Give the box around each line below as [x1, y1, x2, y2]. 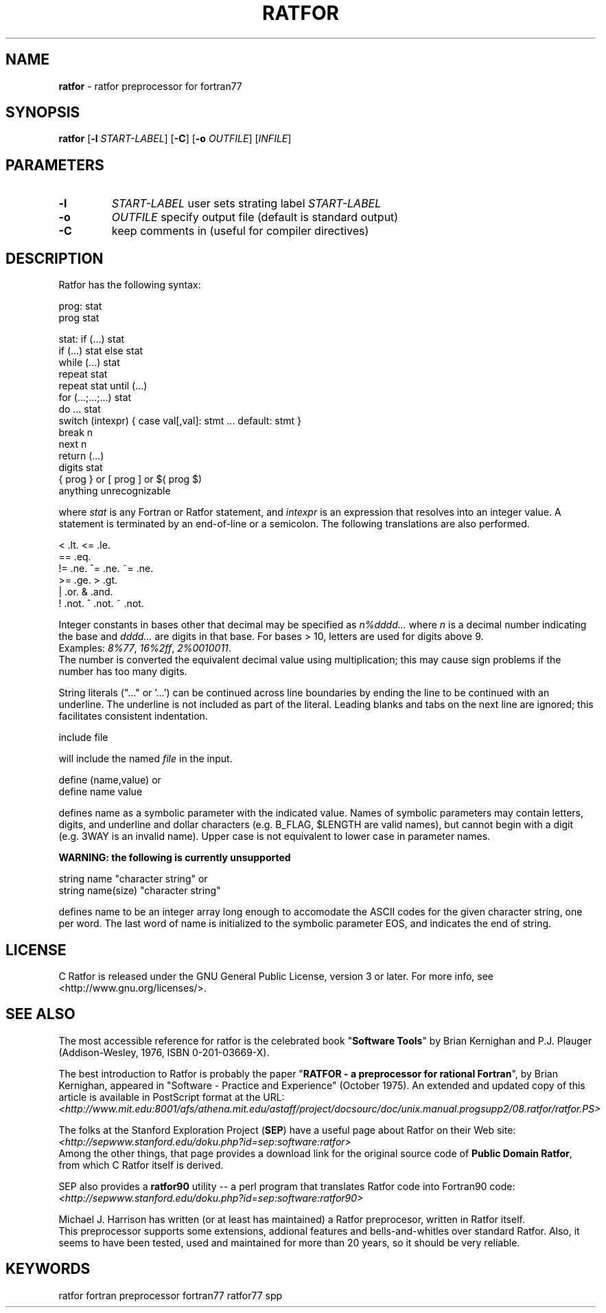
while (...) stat [58, 356, 120, 369]
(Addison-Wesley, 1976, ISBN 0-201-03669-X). [58, 1046, 270, 1058]
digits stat [58, 461, 103, 474]
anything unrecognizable [58, 485, 171, 497]
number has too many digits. [58, 665, 187, 678]
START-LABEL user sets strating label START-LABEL [111, 196, 382, 211]
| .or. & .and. [58, 586, 113, 598]
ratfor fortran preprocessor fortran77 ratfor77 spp [58, 1289, 283, 1301]
